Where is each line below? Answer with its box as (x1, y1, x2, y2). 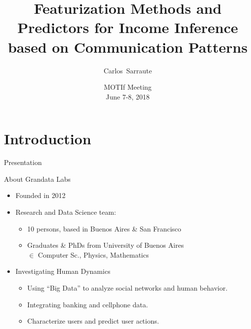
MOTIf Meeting (104, 82, 152, 92)
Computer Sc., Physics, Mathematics (38, 249, 149, 260)
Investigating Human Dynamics (15, 266, 111, 276)
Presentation (4, 157, 42, 167)
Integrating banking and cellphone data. (27, 299, 148, 309)
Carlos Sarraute (103, 65, 152, 75)
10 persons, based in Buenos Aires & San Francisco (27, 223, 181, 233)
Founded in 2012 (15, 190, 66, 200)
